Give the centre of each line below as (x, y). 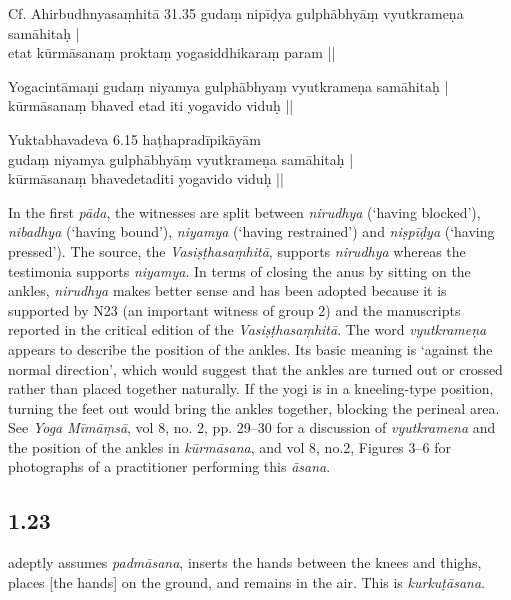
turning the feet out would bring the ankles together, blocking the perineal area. (254, 407)
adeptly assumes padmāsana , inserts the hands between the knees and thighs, (245, 562)
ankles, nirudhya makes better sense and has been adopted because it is (227, 290)
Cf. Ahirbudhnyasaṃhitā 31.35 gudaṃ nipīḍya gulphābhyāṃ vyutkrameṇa (236, 13)
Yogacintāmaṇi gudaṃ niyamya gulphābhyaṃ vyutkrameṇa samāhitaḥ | (228, 85)
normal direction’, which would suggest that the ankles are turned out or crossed (255, 368)
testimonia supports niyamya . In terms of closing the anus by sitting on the (239, 270)
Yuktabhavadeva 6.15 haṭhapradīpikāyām (134, 138)
